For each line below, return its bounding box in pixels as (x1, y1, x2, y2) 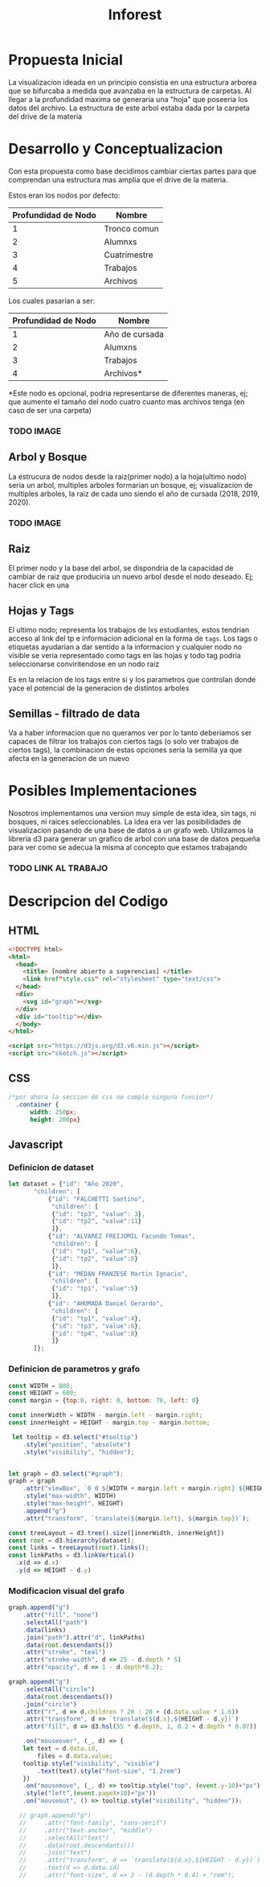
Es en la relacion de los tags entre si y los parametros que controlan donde (8, 675, 256, 685)
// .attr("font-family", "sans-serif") (18, 1819, 167, 1827)
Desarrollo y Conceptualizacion (8, 140, 223, 158)
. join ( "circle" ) (22, 1700, 78, 1709)
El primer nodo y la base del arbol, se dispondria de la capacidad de (8, 563, 234, 573)
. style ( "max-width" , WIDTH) (22, 1492, 117, 1500)
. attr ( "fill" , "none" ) (22, 1611, 99, 1619)
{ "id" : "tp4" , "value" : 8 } (51, 1329, 138, 1337)
